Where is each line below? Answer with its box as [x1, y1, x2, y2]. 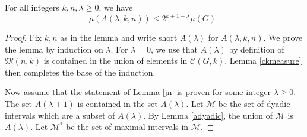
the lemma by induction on [5, 43, 103, 55]
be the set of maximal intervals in [66, 120, 189, 133]
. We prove [263, 31, 303, 44]
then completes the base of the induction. [5, 66, 156, 78]
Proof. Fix [5, 31, 42, 44]
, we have [99, 1, 133, 13]
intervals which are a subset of [5, 109, 115, 121]
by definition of [229, 43, 284, 55]
